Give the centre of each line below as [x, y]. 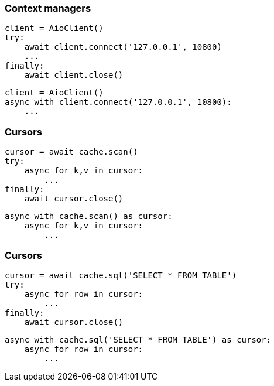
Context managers [48, 8]
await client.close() [74, 75]
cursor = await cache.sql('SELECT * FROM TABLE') [121, 275]
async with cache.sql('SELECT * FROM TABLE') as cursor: [138, 339]
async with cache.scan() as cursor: [89, 216]
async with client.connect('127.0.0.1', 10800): [118, 102]
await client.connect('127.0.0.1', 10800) [123, 47]
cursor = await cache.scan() [71, 152]
